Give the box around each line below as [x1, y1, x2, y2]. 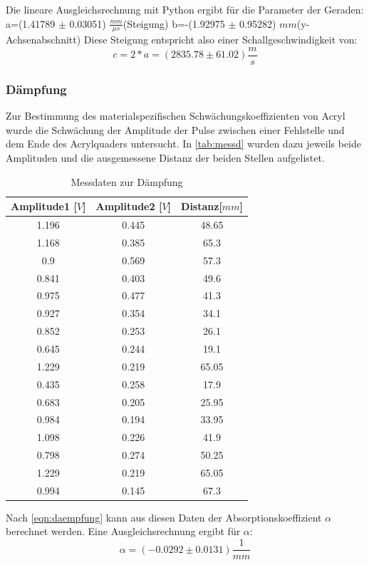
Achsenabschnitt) [6, 32, 81, 47]
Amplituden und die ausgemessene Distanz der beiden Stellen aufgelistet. [6, 150, 325, 165]
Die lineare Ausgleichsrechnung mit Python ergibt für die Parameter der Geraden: [6, 2, 364, 16]
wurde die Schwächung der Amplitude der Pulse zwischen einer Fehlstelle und [6, 122, 345, 137]
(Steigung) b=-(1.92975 [123, 16, 225, 31]
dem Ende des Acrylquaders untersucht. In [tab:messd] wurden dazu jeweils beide [6, 136, 361, 151]
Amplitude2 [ [95, 199, 162, 214]
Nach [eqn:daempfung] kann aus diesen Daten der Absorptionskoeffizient [6, 509, 322, 524]
